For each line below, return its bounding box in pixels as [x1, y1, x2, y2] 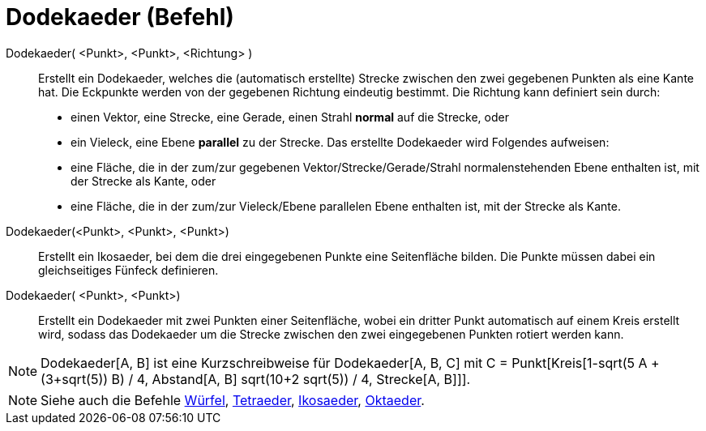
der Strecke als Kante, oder [71, 173, 216, 188]
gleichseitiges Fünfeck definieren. [38, 262, 219, 277]
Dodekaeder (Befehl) [6, 3, 234, 31]
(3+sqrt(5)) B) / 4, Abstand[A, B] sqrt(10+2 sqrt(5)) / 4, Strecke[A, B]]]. [41, 370, 471, 387]
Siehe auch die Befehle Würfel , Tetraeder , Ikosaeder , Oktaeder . [41, 391, 425, 408]
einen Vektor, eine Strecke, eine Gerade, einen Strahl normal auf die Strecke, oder [71, 109, 509, 124]
